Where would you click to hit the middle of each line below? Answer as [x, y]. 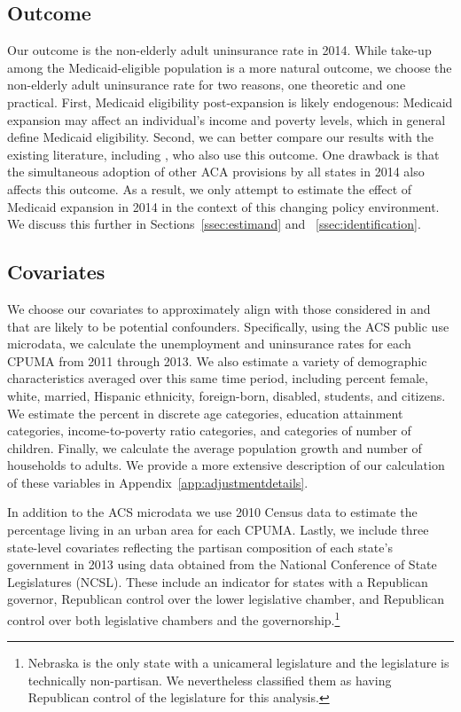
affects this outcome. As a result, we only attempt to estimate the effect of [210, 188]
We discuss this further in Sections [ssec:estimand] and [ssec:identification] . [214, 224]
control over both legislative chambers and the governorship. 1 [174, 618]
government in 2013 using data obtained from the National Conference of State [222, 564]
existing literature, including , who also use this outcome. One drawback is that [223, 154]
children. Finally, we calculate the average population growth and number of [215, 447]
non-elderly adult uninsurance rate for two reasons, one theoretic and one [207, 85]
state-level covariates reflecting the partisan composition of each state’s [200, 547]
